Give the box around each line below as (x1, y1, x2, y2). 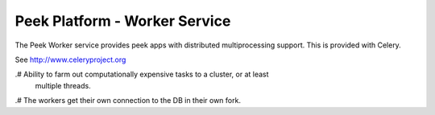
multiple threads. (35, 80, 92, 90)
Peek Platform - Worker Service (14, 12, 231, 30)
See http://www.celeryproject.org (14, 55, 126, 64)
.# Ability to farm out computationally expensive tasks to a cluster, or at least (14, 69, 269, 80)
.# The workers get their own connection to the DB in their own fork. (14, 96, 242, 105)
